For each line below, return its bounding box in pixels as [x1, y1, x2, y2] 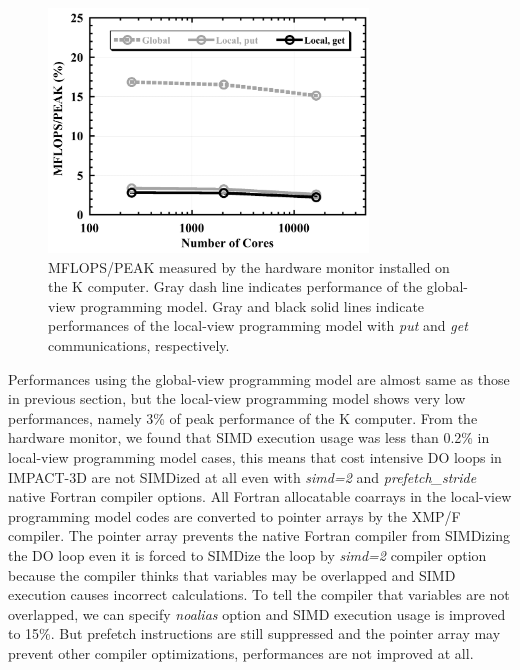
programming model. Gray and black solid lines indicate [80, 295, 425, 316]
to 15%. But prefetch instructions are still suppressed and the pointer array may [8, 623, 501, 644]
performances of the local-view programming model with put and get [48, 315, 468, 336]
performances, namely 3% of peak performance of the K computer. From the [8, 407, 478, 428]
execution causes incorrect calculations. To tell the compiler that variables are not [8, 584, 510, 605]
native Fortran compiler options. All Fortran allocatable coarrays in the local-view [8, 486, 512, 507]
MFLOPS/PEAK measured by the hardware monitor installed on [48, 256, 450, 277]
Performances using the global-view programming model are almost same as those [8, 368, 510, 389]
